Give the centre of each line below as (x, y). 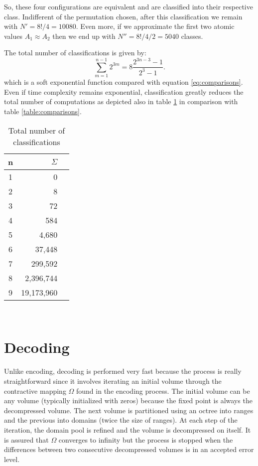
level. (12, 459)
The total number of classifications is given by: (75, 53)
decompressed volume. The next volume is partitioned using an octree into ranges (129, 410)
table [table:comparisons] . (43, 111)
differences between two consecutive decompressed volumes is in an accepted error (129, 449)
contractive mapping (35, 390)
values (13, 36)
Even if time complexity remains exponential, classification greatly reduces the (124, 91)
